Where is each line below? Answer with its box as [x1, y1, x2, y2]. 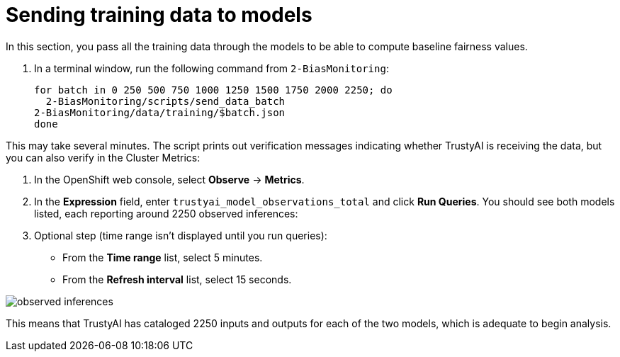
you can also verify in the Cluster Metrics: [6, 151, 201, 164]
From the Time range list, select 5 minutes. [62, 251, 263, 263]
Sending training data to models [6, 3, 312, 27]
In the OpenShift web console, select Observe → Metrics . [34, 173, 305, 186]
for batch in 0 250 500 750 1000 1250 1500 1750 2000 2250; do [34, 84, 393, 96]
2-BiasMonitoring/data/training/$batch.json [34, 106, 286, 118]
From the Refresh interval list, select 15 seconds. [62, 273, 292, 285]
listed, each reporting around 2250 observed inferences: [34, 207, 298, 220]
